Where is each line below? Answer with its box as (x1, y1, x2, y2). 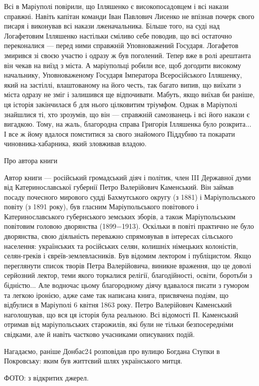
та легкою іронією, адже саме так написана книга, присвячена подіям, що (4, 289, 229, 300)
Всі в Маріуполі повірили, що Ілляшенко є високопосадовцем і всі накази (4, 1, 229, 11)
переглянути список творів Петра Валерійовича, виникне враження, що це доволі (4, 260, 252, 270)
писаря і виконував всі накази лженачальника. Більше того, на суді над (4, 21, 220, 31)
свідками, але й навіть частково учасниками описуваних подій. (4, 329, 195, 339)
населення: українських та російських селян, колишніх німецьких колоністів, (4, 240, 238, 251)
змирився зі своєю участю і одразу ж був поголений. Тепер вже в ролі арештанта (4, 50, 251, 60)
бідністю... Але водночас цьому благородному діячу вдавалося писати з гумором (4, 280, 249, 290)
